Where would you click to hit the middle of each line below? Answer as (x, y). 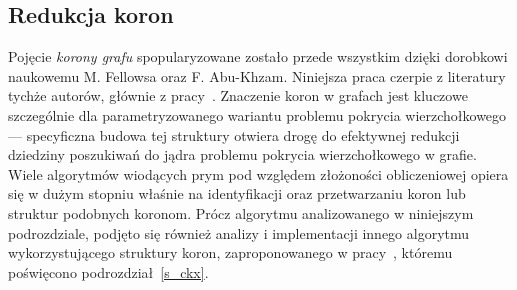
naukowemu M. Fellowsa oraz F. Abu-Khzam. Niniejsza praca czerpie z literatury (257, 75)
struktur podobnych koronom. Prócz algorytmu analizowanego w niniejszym (241, 212)
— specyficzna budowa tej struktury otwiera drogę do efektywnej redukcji (234, 134)
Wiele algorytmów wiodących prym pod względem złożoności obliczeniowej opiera (258, 173)
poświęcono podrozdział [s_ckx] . (108, 271)
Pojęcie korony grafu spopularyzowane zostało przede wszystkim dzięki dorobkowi (258, 56)
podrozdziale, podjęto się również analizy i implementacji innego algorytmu (239, 232)
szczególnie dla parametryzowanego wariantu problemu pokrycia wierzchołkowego (257, 114)
